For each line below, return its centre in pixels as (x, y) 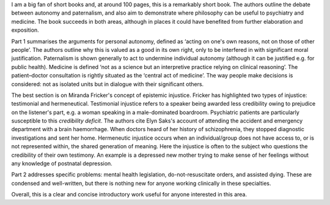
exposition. (25, 30)
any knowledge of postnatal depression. (62, 164)
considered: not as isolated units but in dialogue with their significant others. (108, 84)
